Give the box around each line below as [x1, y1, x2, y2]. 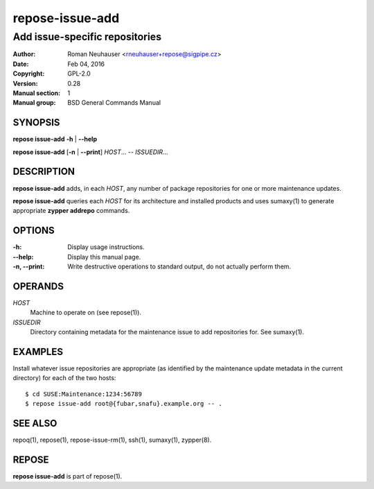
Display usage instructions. [67, 243, 145, 251]
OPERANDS [12, 280, 64, 292]
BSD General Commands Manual [67, 98, 161, 107]
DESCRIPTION [12, 166, 75, 178]
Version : [12, 79, 38, 87]
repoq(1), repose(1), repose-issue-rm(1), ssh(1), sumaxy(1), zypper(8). [12, 436, 212, 444]
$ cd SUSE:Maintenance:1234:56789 [25, 390, 142, 398]
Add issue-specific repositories [12, 31, 162, 43]
